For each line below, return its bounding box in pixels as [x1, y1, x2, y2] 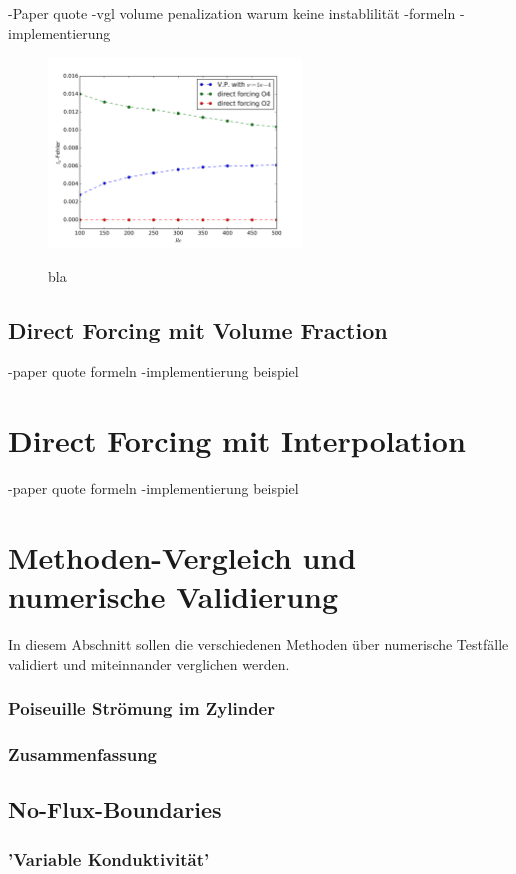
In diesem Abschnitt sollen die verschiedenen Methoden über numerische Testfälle [8, 633, 509, 654]
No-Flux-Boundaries [8, 794, 222, 825]
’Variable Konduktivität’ [8, 846, 210, 871]
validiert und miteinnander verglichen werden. [8, 653, 290, 674]
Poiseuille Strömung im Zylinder [8, 696, 275, 721]
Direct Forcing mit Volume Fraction [8, 314, 388, 345]
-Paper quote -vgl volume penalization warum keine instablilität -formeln [8, 3, 456, 23]
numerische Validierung [8, 576, 339, 617]
